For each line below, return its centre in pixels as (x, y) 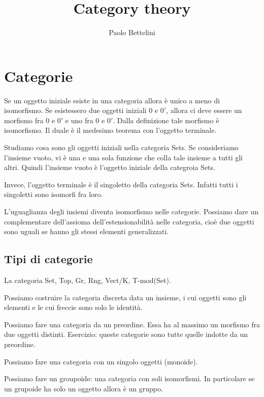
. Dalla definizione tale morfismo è (166, 120)
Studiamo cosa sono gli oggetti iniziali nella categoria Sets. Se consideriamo (121, 147)
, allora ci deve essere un (204, 110)
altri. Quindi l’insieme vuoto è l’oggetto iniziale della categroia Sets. (110, 167)
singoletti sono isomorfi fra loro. (54, 194)
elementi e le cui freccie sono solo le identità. (73, 307)
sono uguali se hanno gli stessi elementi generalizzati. (87, 231)
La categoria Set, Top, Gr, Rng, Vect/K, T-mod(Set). (88, 280)
